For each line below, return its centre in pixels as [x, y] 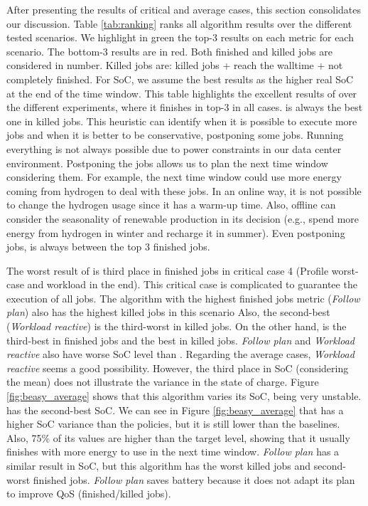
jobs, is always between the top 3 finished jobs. [108, 247]
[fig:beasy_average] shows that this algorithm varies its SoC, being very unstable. [184, 396]
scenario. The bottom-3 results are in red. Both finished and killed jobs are [169, 51]
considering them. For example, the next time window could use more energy [174, 177]
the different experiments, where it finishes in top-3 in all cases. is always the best [185, 107]
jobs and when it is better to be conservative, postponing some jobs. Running [175, 135]
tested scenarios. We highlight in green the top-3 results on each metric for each [180, 37]
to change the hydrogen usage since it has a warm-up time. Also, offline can [171, 205]
